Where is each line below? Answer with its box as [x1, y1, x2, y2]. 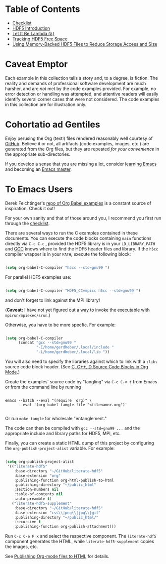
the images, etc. [5, 544, 38, 550]
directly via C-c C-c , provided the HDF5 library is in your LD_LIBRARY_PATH [5, 240, 155, 246]
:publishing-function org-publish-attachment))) [14, 524, 116, 529]
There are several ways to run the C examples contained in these [5, 230, 138, 236]
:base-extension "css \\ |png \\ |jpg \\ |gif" [14, 510, 101, 515]
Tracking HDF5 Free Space [12, 36, 68, 42]
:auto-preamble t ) [14, 496, 52, 501]
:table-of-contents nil [14, 492, 63, 497]
